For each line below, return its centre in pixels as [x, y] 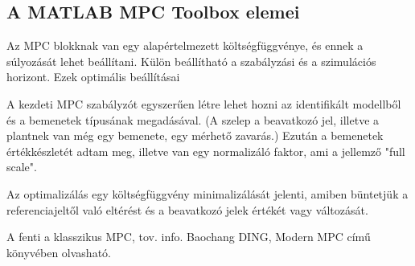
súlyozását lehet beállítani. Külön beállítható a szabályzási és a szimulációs [191, 61]
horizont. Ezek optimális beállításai [93, 77]
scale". [22, 167]
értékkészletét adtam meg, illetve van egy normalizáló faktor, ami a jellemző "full [206, 151]
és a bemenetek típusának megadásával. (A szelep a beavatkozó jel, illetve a [193, 119]
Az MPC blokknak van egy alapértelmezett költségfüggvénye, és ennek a [185, 45]
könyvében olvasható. [59, 252]
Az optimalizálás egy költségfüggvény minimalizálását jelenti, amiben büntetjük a [207, 193]
